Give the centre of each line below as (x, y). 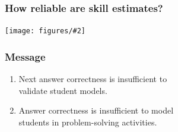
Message (25, 56)
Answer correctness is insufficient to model (96, 110)
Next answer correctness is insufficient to (93, 79)
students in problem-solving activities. (88, 122)
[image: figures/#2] (45, 31)
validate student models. (63, 90)
